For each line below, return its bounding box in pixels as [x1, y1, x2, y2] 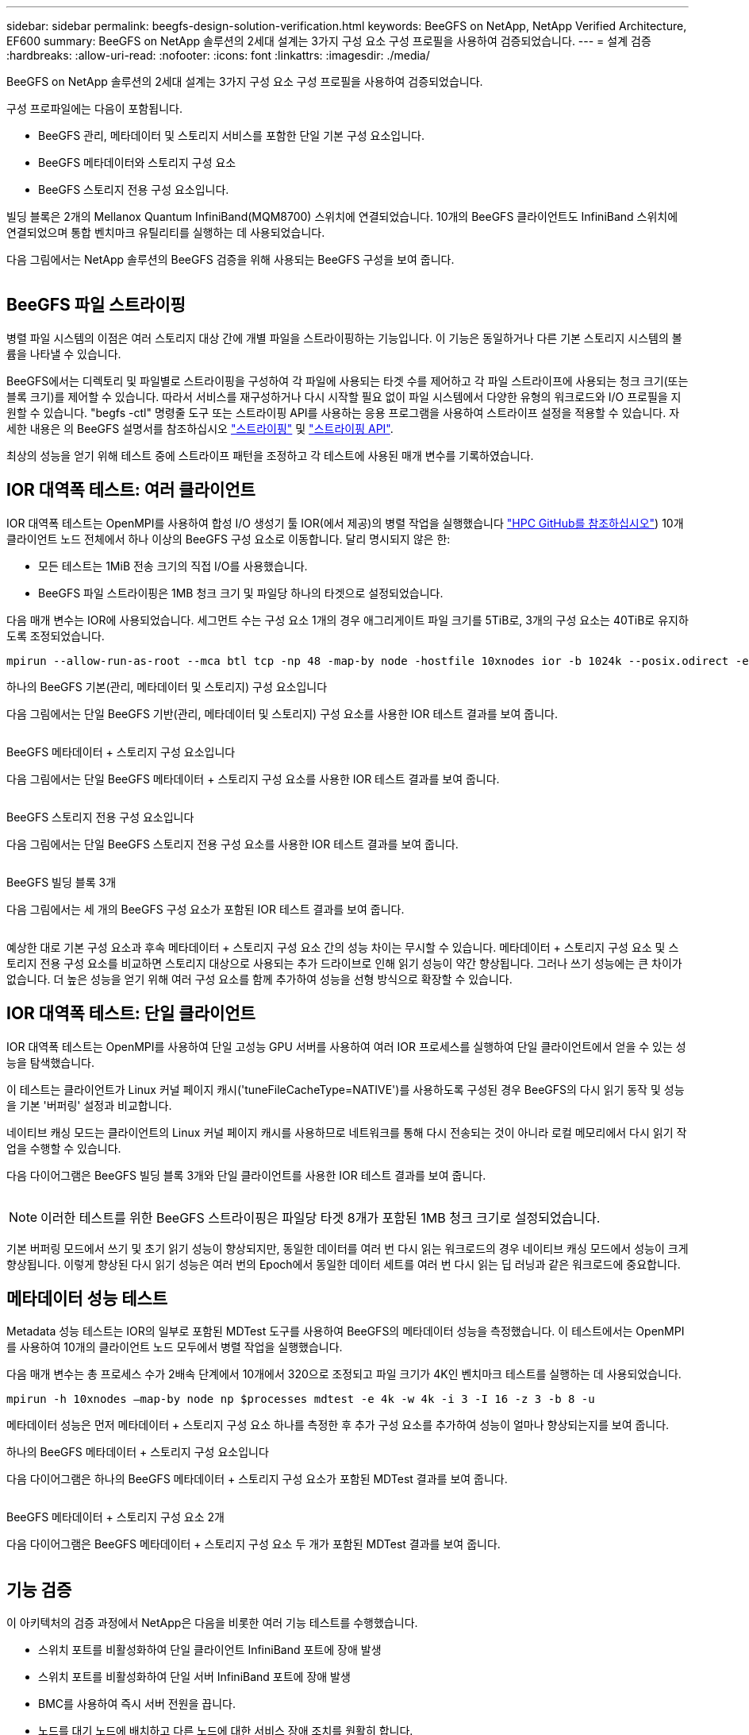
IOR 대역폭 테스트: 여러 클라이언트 [6, 480, 255, 500]
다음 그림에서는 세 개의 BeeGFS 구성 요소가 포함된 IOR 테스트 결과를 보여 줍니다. [6, 902, 405, 916]
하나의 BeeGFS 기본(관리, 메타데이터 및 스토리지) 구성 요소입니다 [6, 679, 328, 694]
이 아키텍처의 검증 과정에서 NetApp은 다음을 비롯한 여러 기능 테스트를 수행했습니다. [6, 1616, 418, 1630]
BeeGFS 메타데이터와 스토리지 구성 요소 [38, 156, 236, 169]
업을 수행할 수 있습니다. [6, 1141, 121, 1155]
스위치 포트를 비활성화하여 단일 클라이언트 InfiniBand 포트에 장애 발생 [38, 1643, 382, 1657]
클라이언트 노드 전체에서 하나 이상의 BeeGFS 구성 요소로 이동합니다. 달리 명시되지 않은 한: [6, 531, 451, 546]
